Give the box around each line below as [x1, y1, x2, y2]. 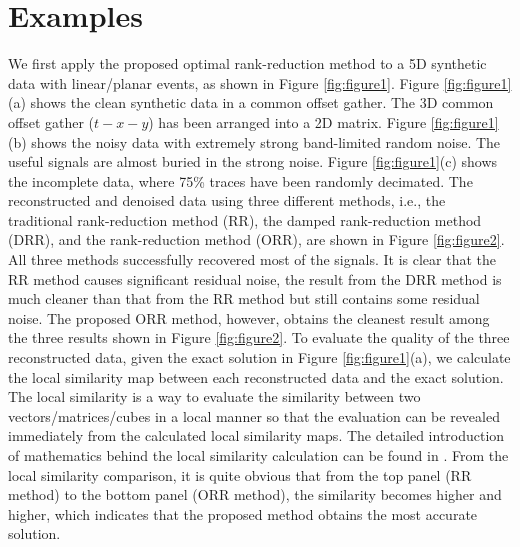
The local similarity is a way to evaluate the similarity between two [8, 386, 421, 407]
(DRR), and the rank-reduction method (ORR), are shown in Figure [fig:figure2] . [8, 229, 505, 250]
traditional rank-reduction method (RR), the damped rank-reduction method [8, 209, 482, 230]
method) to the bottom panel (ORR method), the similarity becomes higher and [8, 484, 502, 505]
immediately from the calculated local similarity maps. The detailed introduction [8, 425, 505, 446]
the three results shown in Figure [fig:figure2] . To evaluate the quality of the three [8, 327, 510, 348]
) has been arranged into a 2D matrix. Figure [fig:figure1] [148, 111, 499, 132]
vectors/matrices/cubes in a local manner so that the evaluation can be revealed [8, 405, 500, 426]
